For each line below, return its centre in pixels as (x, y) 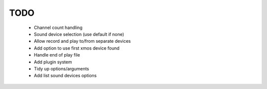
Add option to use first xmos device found (77, 48)
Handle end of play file (57, 55)
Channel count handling (58, 28)
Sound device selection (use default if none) (79, 34)
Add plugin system (53, 62)
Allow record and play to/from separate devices (82, 41)
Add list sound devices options (65, 76)
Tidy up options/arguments (61, 68)
